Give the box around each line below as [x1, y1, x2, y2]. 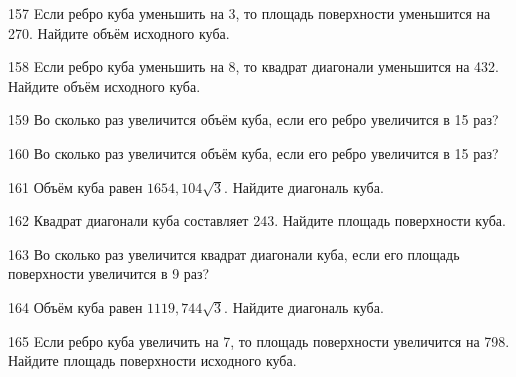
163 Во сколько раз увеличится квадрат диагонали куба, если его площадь [8, 243, 460, 264]
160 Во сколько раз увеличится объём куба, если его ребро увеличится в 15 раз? [8, 142, 499, 163]
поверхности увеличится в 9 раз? [8, 263, 210, 284]
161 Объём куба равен [8, 176, 143, 197]
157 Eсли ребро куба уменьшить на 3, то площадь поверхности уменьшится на [8, 3, 491, 23]
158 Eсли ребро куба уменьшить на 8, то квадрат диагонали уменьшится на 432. [8, 56, 499, 77]
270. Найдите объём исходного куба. [8, 22, 230, 43]
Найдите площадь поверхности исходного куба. [8, 350, 297, 371]
